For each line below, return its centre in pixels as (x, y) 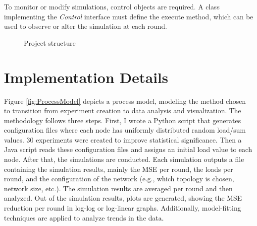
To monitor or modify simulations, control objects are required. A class (112, 6)
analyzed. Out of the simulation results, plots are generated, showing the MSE (123, 198)
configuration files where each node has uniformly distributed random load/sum (125, 130)
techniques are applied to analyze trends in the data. (84, 217)
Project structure (50, 42)
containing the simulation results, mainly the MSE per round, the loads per (119, 169)
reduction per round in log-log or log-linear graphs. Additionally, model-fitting (123, 208)
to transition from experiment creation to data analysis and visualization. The (123, 111)
